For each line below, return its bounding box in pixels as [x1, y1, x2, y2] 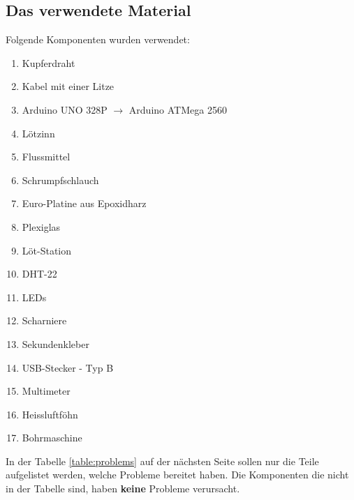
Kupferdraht [22, 55, 75, 70]
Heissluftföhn [22, 407, 78, 421]
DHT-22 [22, 266, 57, 281]
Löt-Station [22, 243, 72, 257]
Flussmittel [22, 149, 71, 164]
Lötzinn [22, 126, 55, 140]
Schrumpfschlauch [22, 172, 99, 187]
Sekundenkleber [22, 336, 89, 351]
